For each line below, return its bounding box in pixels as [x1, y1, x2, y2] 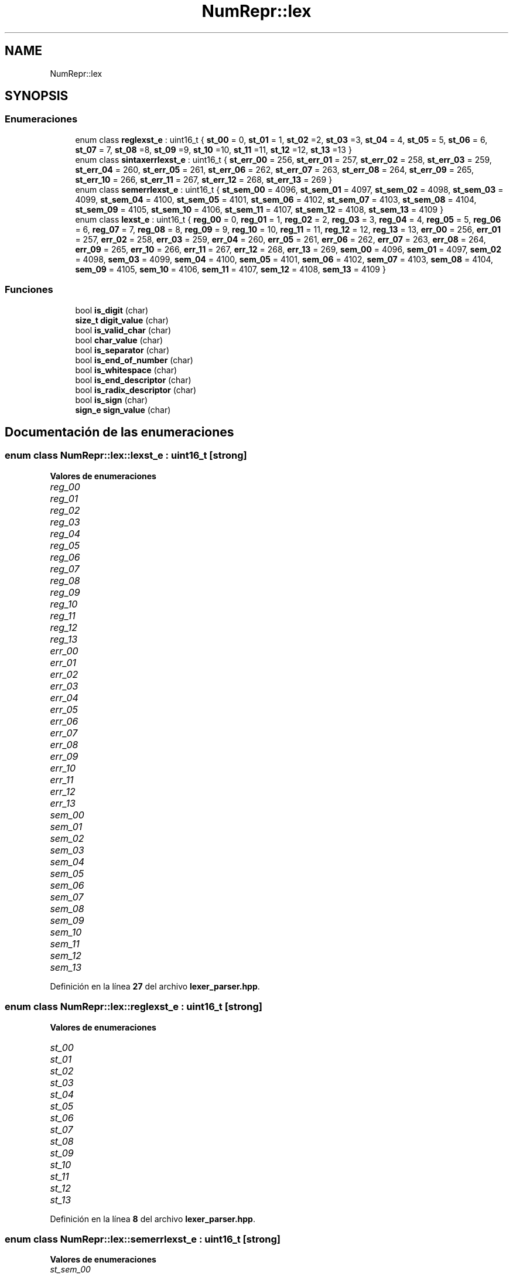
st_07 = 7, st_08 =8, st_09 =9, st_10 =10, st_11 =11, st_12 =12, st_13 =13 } [75, 144, 352, 155]
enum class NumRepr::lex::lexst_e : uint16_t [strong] [5, 449, 247, 462]
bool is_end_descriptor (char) [75, 374, 191, 385]
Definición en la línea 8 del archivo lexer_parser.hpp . [50, 1213, 255, 1224]
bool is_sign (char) [75, 394, 148, 405]
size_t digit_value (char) [75, 315, 169, 325]
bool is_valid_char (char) [75, 325, 172, 335]
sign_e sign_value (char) [75, 404, 171, 415]
